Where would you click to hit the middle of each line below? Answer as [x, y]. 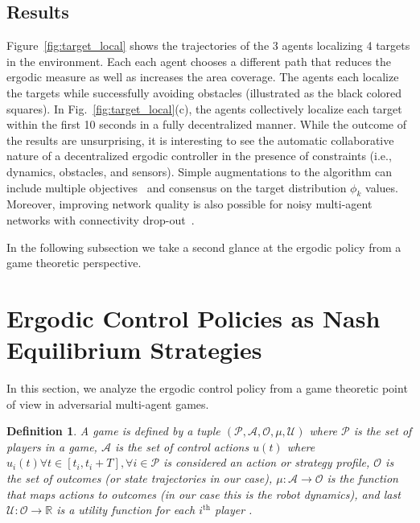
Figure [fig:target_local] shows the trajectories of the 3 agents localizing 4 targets [208, 45]
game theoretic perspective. [74, 263]
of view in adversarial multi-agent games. [108, 404]
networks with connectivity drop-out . [101, 219]
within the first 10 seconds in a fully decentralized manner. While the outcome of [206, 124]
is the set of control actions [182, 446]
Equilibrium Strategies [134, 350]
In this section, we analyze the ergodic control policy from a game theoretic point [207, 388]
